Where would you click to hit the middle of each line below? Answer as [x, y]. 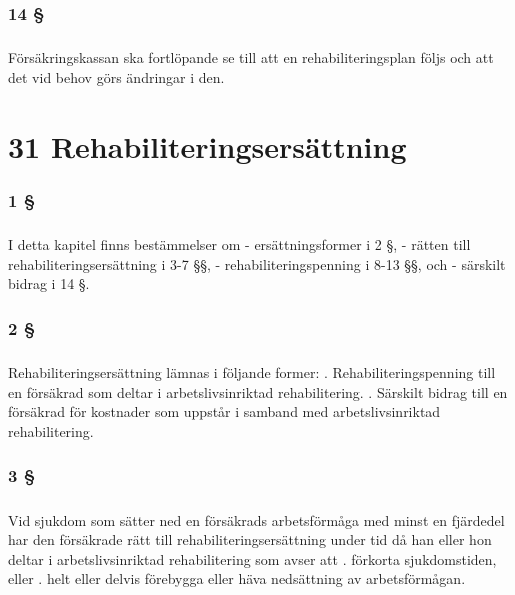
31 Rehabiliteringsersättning [207, 145]
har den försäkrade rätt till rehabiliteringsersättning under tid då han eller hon [250, 539]
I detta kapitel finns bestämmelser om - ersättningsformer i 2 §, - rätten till [239, 244]
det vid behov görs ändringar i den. [116, 76]
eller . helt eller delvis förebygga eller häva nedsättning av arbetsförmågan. [237, 578]
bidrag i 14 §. [49, 283]
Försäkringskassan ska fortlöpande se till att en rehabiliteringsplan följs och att [251, 57]
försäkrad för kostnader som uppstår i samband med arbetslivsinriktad [224, 411]
